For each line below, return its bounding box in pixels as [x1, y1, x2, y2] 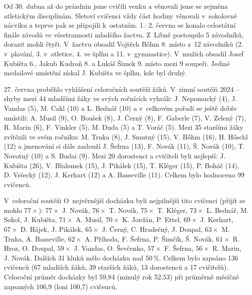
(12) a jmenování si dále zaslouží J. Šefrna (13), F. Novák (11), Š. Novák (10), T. [4, 141, 245, 151]
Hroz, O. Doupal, [4, 243, 55, 253]
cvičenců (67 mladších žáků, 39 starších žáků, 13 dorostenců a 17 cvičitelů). [4, 262, 229, 272]
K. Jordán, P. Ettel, [122, 214, 182, 225]
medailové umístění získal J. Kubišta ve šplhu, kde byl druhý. [4, 68, 186, 78]
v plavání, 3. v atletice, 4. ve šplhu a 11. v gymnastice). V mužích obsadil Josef [4, 48, 244, 58]
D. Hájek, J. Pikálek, [20, 224, 83, 234]
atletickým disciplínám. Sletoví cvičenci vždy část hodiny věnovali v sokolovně [4, 10, 237, 20]
